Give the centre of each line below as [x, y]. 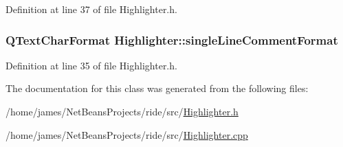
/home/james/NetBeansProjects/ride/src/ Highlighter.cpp [127, 134]
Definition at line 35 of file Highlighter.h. [91, 65]
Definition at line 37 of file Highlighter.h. [91, 9]
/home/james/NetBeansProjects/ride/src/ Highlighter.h [122, 111]
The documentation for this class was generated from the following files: [157, 88]
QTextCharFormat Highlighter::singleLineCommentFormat [172, 39]
